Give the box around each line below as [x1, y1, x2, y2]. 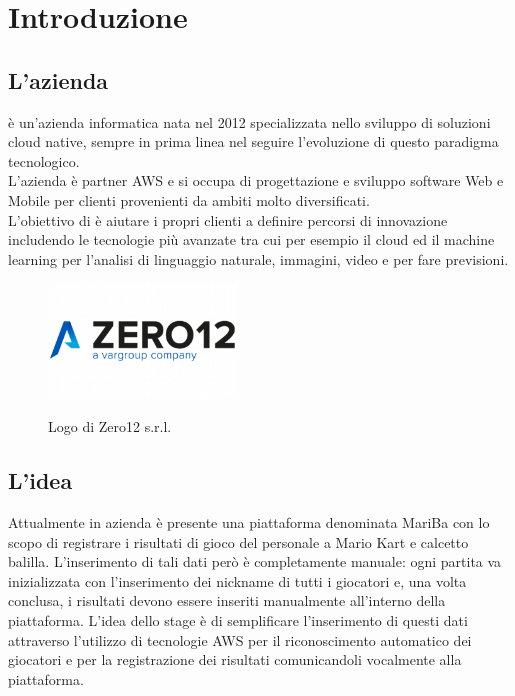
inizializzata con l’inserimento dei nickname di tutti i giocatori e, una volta [8, 570, 467, 591]
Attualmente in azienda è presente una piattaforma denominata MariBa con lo [8, 511, 490, 532]
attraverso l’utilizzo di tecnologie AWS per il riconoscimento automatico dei [8, 629, 472, 650]
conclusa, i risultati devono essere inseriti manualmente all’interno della [8, 590, 446, 611]
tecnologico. [8, 150, 80, 171]
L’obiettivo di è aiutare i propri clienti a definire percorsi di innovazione [8, 209, 448, 230]
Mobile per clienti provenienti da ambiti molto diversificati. [8, 189, 370, 210]
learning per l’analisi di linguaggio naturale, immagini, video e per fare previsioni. [8, 248, 509, 269]
